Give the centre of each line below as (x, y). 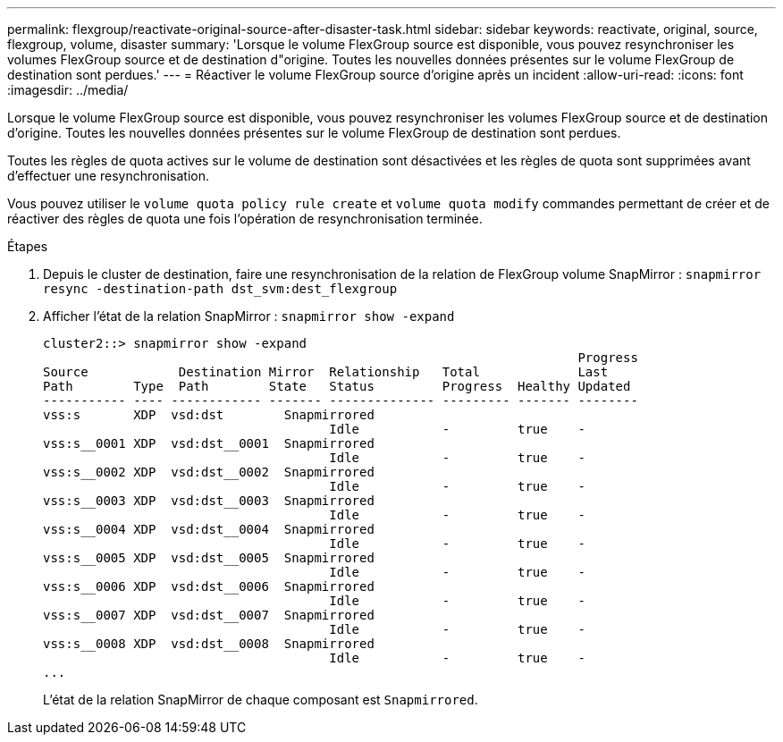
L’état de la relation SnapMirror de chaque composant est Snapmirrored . (261, 700)
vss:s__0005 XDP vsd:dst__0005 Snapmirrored (209, 558)
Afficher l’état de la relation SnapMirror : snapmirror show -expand (249, 316)
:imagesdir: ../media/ (68, 90)
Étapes (28, 246)
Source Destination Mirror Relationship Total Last (326, 372)
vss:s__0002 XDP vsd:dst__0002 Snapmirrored (209, 472)
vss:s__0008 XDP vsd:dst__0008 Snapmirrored (209, 644)
